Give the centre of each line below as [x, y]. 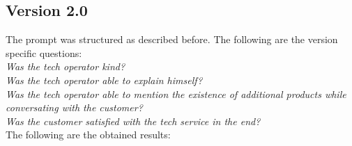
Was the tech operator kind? [66, 66]
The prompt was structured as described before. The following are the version [172, 39]
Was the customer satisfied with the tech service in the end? [133, 121]
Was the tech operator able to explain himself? [104, 80]
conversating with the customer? [74, 107]
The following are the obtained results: [88, 135]
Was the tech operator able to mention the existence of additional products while [176, 94]
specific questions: [44, 52]
